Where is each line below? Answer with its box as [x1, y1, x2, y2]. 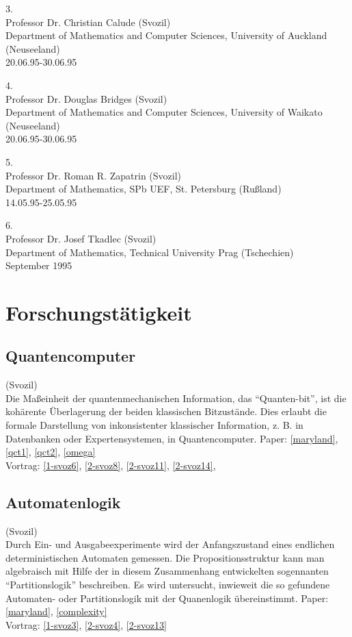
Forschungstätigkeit [5, 298, 192, 326]
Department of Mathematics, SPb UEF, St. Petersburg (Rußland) [5, 182, 282, 196]
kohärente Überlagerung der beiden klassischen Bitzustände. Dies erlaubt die [5, 404, 327, 419]
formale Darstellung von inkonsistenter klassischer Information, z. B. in [5, 418, 303, 432]
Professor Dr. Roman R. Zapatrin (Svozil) [5, 168, 181, 182]
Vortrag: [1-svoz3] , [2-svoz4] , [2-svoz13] [5, 617, 167, 632]
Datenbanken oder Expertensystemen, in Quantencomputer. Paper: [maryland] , [5, 431, 338, 445]
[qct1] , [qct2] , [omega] [5, 445, 96, 459]
